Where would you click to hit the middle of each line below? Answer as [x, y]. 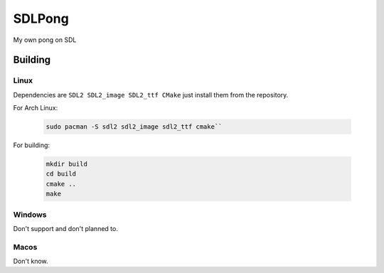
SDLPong [41, 18]
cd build [61, 174]
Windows [30, 215]
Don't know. [31, 261]
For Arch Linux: [36, 108]
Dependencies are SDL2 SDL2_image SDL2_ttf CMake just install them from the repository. [151, 95]
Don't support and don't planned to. [66, 228]
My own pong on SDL [45, 40]
